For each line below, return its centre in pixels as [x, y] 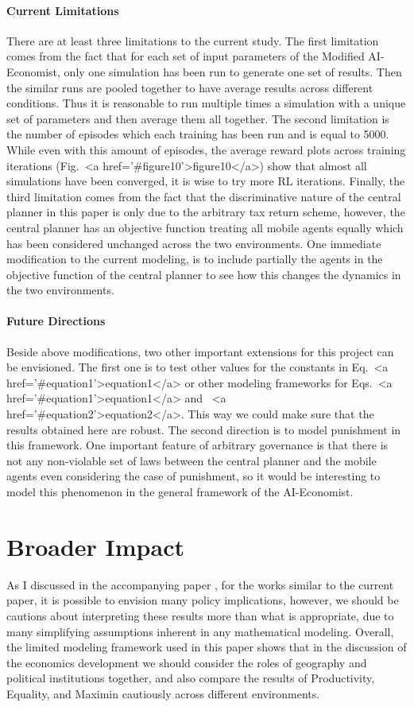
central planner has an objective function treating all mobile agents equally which [205, 227]
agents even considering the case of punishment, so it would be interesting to [193, 476]
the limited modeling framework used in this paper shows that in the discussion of [207, 647]
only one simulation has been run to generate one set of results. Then [233, 71]
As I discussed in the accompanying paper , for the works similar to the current [200, 584]
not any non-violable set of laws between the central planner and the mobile [192, 460]
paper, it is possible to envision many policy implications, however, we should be [203, 600]
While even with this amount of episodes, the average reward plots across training [206, 149]
